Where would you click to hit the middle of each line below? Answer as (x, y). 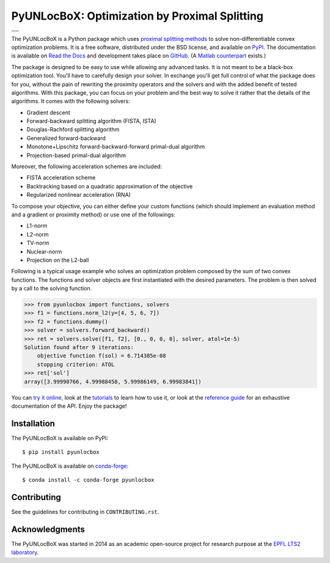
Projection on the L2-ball (58, 260)
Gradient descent (48, 112)
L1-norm (37, 226)
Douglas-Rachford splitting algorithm (73, 130)
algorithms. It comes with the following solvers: (71, 101)
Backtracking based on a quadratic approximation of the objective (110, 186)
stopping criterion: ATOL (76, 364)
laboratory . (25, 553)
